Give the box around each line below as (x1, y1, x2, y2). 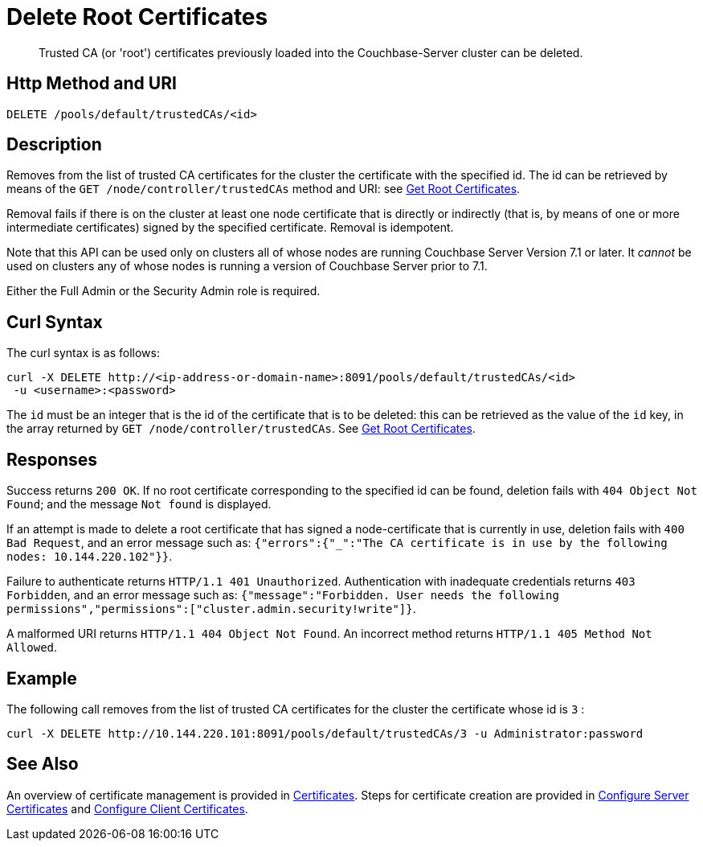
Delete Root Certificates (6, 3, 268, 31)
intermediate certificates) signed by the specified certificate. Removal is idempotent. (6, 220, 454, 235)
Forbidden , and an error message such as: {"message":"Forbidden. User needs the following (6, 588, 559, 602)
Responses (6, 449, 98, 470)
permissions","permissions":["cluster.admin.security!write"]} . (6, 602, 416, 616)
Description (6, 134, 102, 155)
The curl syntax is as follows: (6, 346, 161, 360)
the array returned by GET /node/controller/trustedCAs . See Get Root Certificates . (6, 421, 476, 436)
